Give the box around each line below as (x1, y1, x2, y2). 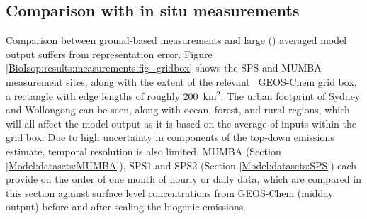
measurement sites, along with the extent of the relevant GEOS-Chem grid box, (6, 74, 357, 89)
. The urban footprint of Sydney (220, 88, 361, 103)
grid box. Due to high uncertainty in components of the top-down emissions (6, 130, 334, 145)
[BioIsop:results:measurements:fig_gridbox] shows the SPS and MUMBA (6, 60, 322, 75)
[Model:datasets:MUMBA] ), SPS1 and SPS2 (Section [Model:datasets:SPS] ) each (6, 157, 357, 172)
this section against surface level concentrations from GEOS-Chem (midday (6, 185, 334, 200)
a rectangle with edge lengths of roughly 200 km (6, 88, 217, 103)
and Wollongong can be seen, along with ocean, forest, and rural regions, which (6, 102, 350, 117)
